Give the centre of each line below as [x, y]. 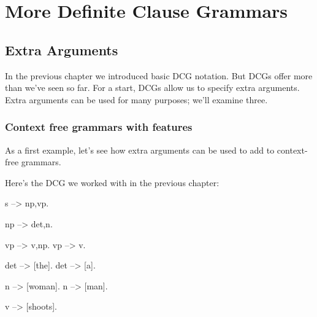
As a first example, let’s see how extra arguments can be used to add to [140, 150]
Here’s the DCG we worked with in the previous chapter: [112, 182]
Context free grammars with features [99, 127]
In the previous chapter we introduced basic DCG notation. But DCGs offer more [159, 75]
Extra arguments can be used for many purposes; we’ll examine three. [136, 99]
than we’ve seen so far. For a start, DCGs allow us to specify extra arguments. [152, 88]
